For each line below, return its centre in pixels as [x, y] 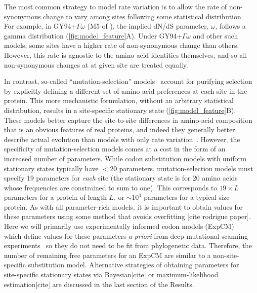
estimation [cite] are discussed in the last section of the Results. [99, 284]
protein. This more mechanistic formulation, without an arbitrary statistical [119, 100]
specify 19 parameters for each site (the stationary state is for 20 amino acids [121, 178]
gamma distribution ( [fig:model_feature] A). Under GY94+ [93, 35]
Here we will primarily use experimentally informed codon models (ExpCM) [119, 226]
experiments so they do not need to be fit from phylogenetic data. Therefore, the [128, 245]
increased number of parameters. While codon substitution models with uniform [125, 158]
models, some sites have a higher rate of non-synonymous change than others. [122, 45]
